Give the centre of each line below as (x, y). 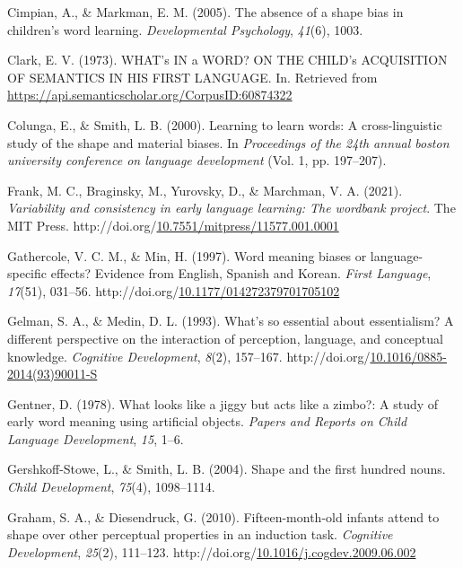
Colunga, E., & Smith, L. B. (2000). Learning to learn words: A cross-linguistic (225, 124)
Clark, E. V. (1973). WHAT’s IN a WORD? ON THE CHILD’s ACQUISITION (227, 60)
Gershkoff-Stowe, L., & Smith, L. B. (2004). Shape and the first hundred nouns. (227, 469)
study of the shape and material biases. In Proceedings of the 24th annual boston (228, 142)
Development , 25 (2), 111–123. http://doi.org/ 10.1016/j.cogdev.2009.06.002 (212, 551)
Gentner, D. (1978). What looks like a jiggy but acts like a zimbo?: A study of (223, 403)
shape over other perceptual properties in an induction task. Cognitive (200, 534)
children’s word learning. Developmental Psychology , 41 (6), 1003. (185, 29)
